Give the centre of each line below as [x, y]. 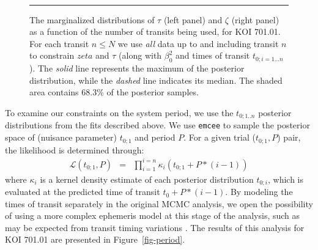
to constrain [52, 55]
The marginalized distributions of [92, 19]
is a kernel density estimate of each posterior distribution [147, 179]
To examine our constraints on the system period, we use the [119, 112]
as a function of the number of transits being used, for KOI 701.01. [155, 31]
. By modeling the [259, 192]
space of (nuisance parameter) [61, 137]
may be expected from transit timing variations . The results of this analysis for [155, 227]
